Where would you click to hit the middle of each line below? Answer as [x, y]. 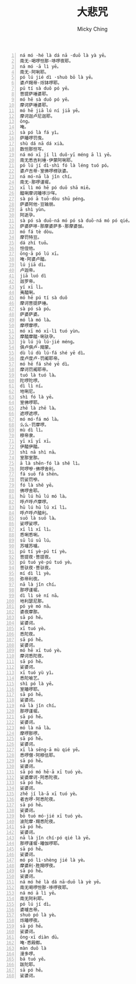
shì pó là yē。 [38, 683]
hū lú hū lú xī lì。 [44, 507]
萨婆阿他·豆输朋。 [39, 204]
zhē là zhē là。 [39, 408]
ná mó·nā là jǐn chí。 [47, 177]
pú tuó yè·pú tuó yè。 [47, 563]
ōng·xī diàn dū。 [41, 937]
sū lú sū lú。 [37, 540]
